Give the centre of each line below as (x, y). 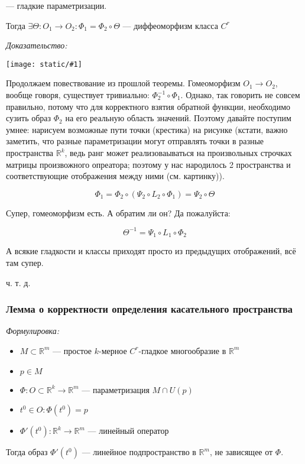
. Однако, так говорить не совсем (240, 95)
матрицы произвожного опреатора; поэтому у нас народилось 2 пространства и (148, 164)
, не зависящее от (241, 452)
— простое (72, 350)
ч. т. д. (18, 282)
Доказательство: (37, 45)
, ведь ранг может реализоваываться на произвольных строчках (178, 152)
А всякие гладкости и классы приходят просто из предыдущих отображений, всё (151, 251)
